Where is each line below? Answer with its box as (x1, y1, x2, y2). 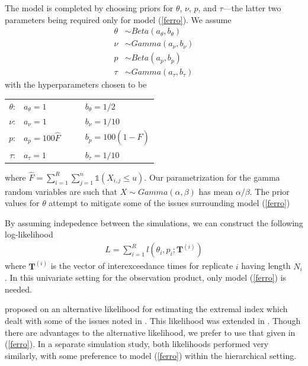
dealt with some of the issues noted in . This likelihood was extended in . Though (5, 314, 301, 326)
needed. (5, 282, 32, 295)
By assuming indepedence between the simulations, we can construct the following (5, 216, 303, 229)
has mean (198, 185, 233, 197)
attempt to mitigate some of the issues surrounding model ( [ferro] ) (49, 197, 290, 209)
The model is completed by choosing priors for (5, 2, 174, 14)
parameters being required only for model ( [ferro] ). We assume (5, 13, 232, 25)
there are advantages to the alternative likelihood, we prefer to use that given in (5, 326, 296, 338)
